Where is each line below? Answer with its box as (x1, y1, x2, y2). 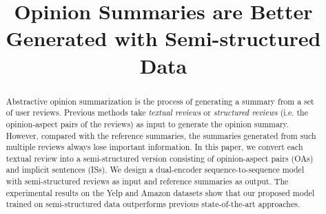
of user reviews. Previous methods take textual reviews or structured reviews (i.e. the (6, 107, 308, 118)
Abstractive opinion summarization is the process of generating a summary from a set (6, 95, 314, 107)
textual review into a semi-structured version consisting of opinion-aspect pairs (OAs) (6, 152, 314, 164)
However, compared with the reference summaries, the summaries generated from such (6, 129, 316, 141)
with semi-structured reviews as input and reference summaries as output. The (6, 175, 289, 187)
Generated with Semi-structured (6, 24, 321, 52)
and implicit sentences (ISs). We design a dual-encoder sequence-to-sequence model (6, 164, 305, 175)
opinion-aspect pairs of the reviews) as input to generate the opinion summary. (6, 118, 289, 129)
